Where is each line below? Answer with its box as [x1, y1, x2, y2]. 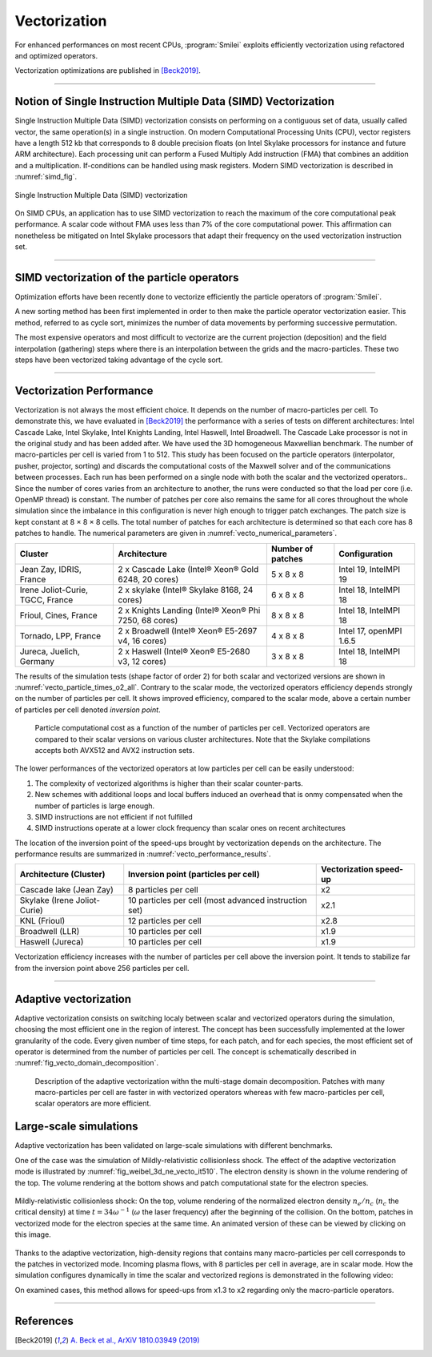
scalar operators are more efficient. [34, 1098, 152, 1109]
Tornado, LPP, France [19, 630, 102, 641]
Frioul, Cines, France [19, 610, 98, 621]
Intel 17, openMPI [338, 625, 402, 636]
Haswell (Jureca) [19, 936, 84, 948]
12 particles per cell [128, 916, 202, 927]
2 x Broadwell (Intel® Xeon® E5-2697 [118, 625, 258, 636]
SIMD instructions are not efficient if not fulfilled [34, 811, 194, 821]
